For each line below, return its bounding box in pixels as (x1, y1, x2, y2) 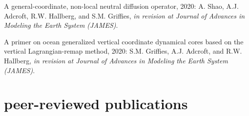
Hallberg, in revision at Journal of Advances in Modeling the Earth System (4, 55, 228, 65)
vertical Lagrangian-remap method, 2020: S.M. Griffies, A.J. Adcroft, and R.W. (4, 46, 242, 56)
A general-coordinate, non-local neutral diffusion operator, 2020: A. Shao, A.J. (4, 1, 239, 11)
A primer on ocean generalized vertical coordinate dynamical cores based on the (4, 36, 244, 46)
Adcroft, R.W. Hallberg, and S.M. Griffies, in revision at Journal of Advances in (4, 10, 245, 20)
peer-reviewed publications (4, 94, 188, 114)
